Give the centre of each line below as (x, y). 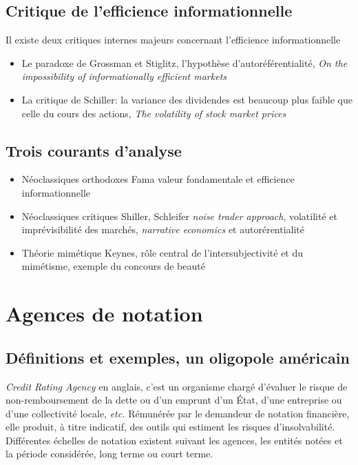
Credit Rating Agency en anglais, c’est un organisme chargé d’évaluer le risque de (177, 386)
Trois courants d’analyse (94, 150)
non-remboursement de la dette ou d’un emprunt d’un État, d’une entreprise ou (174, 400)
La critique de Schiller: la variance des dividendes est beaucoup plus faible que (187, 99)
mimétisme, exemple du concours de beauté (113, 266)
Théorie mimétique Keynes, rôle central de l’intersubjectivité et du (162, 252)
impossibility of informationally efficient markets (124, 76)
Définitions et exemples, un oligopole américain (178, 357)
